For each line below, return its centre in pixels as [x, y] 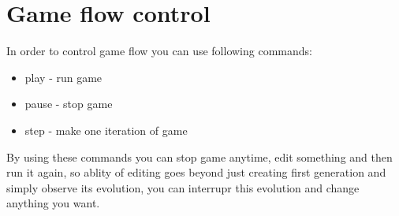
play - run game [63, 77]
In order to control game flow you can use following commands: [159, 51]
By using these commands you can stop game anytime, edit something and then [199, 156]
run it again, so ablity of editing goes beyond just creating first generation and [196, 172]
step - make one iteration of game [106, 130]
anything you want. [53, 203]
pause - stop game [69, 104]
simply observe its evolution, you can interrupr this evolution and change [183, 187]
